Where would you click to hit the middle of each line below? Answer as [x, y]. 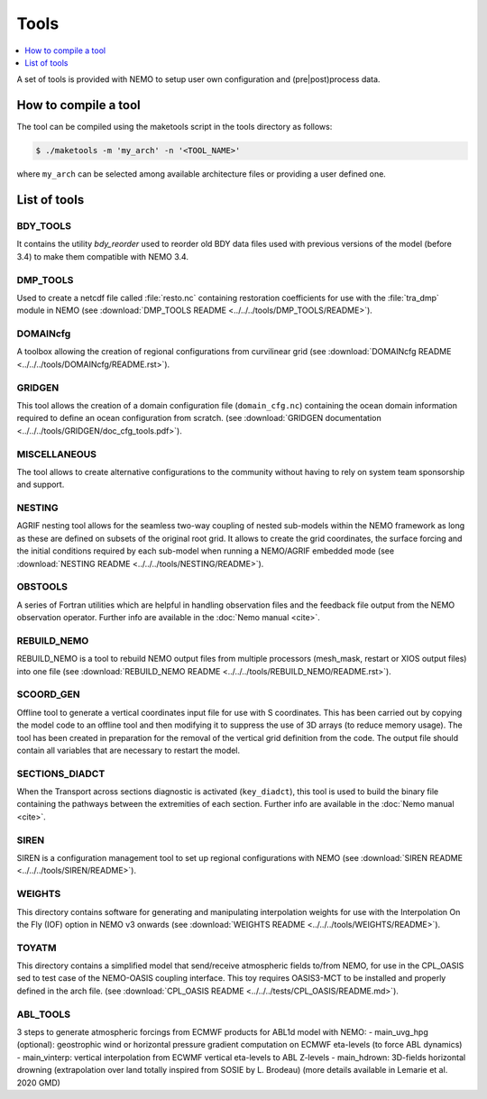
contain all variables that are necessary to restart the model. [129, 750]
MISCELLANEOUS [56, 453]
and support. [41, 485]
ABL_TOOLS [44, 1014]
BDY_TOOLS [44, 225]
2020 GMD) [38, 1083]
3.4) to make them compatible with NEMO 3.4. [103, 256]
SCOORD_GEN [48, 694]
